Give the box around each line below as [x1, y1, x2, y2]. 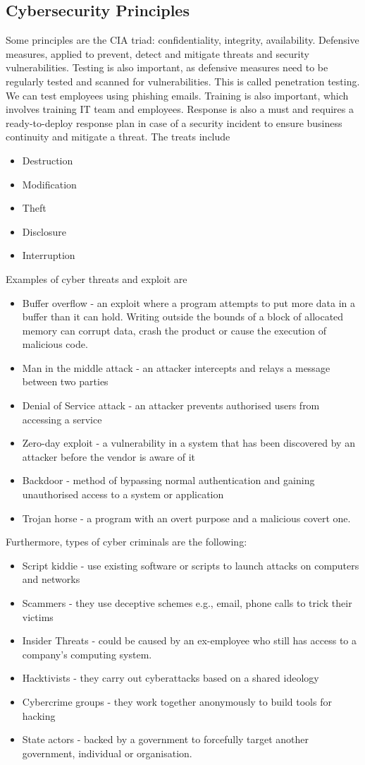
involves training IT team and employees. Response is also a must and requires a [6, 102, 354, 116]
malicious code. [22, 337, 88, 351]
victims [22, 609, 54, 624]
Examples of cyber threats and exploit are [6, 271, 187, 286]
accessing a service [22, 411, 102, 426]
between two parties [22, 374, 109, 389]
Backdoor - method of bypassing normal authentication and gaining [22, 473, 315, 488]
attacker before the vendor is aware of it [22, 449, 196, 464]
